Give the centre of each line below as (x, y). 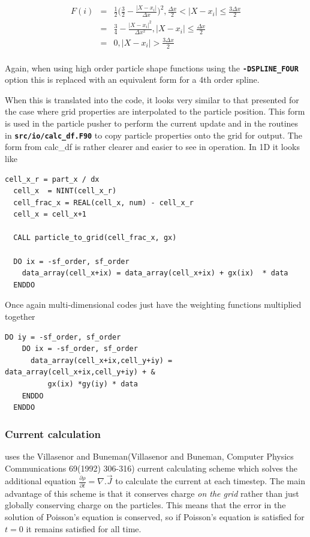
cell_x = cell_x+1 (50, 214)
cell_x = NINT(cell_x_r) (65, 191)
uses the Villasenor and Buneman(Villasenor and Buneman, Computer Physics (149, 456)
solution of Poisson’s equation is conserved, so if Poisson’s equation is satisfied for (155, 516)
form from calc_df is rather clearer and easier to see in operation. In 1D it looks (152, 147)
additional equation (40, 481)
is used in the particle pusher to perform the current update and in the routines (152, 123)
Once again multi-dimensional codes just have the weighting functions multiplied (153, 304)
